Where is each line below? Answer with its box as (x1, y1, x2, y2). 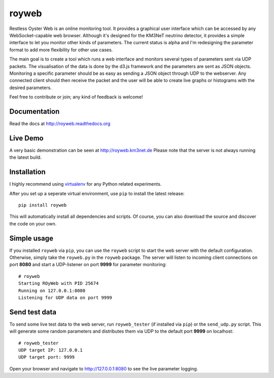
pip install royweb (18, 202, 67, 208)
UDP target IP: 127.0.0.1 (18, 347, 83, 353)
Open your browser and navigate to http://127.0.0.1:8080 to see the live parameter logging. (9, 365, 198, 371)
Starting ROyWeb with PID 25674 (18, 280, 99, 286)
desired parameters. (9, 84, 52, 91)
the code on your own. (9, 220, 57, 226)
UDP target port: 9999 (18, 354, 75, 360)
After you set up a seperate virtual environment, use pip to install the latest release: (9, 190, 185, 196)
